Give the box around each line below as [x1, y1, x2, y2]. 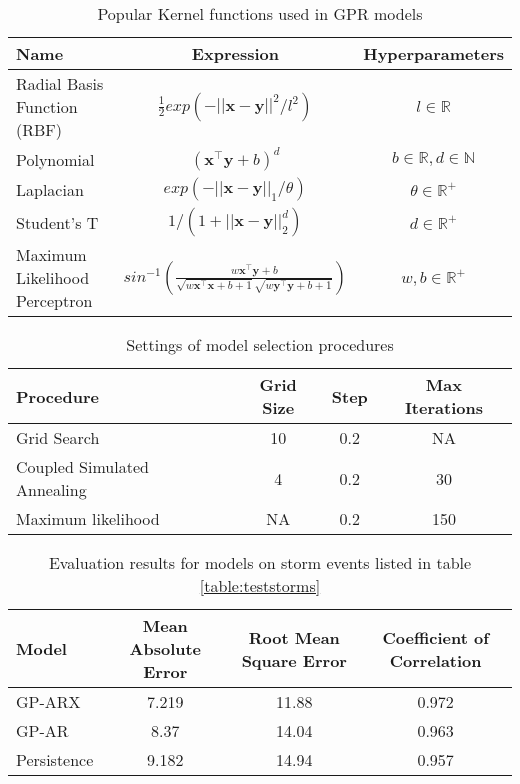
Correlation [389, 648, 482, 672]
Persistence [16, 748, 94, 771]
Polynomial [16, 147, 95, 171]
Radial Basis [16, 72, 104, 95]
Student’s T [16, 210, 99, 234]
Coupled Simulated [16, 455, 149, 478]
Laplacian [16, 177, 84, 201]
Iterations [404, 396, 483, 419]
